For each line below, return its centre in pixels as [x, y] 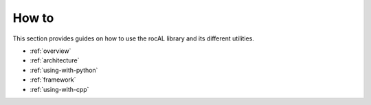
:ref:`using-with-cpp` [59, 89]
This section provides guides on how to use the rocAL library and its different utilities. [133, 38]
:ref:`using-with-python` [64, 70]
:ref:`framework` [53, 80]
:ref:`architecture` [55, 60]
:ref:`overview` [50, 51]
